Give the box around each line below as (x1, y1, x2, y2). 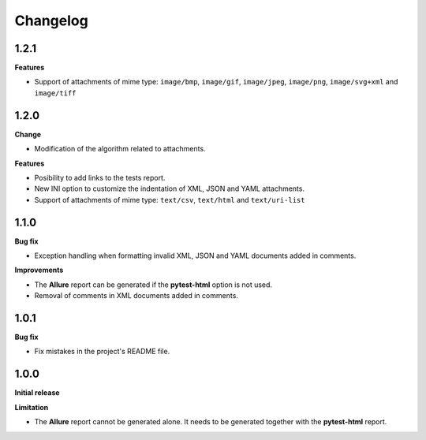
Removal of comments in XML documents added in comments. (34, 291, 238, 300)
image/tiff (34, 88, 77, 98)
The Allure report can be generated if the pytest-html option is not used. (34, 280, 272, 289)
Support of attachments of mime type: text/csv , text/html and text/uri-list (34, 195, 305, 204)
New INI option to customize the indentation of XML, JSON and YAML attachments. (34, 184, 305, 193)
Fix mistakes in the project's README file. (34, 347, 170, 356)
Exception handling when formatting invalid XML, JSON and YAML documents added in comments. (34, 251, 357, 260)
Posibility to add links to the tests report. (34, 173, 166, 182)
